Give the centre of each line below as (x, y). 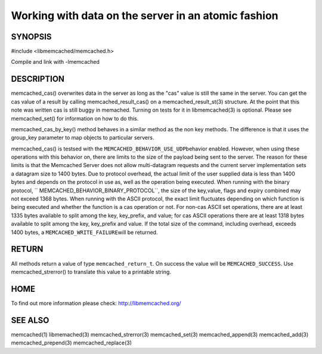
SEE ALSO (30, 320)
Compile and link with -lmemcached (55, 62)
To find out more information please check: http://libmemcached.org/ (96, 303)
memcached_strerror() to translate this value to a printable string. (91, 272)
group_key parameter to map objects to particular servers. (83, 138)
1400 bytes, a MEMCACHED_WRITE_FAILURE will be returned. (84, 232)
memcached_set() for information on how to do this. (75, 118)
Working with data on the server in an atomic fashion (145, 16)
